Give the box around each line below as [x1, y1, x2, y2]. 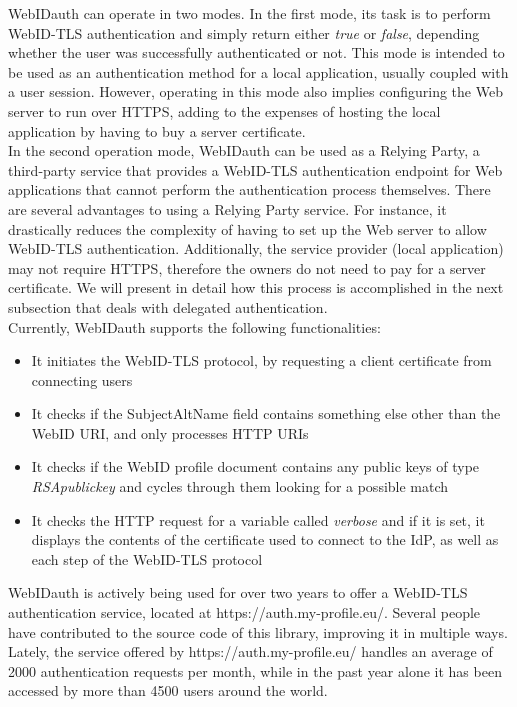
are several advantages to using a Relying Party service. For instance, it [8, 198, 447, 219]
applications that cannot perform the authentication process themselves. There [8, 179, 491, 200]
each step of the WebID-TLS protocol [31, 548, 263, 569]
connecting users [31, 369, 133, 390]
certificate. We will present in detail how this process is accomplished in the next [8, 277, 504, 298]
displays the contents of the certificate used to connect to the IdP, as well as [31, 529, 499, 550]
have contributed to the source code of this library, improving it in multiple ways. [8, 621, 508, 642]
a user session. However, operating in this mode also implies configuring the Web [8, 81, 503, 102]
